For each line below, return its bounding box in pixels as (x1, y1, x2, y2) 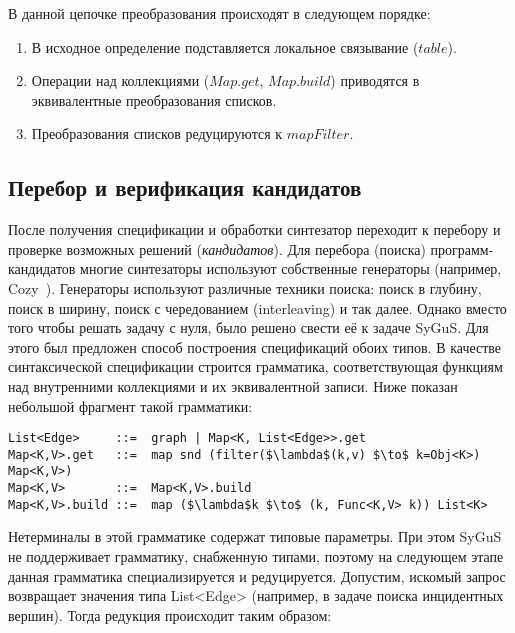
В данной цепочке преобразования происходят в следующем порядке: (8, 3, 431, 23)
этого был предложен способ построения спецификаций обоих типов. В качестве (8, 336, 502, 357)
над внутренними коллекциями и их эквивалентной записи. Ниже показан (8, 375, 458, 396)
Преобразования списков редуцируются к (31, 123, 283, 144)
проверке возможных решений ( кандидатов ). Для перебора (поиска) (8, 238, 426, 259)
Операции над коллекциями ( (31, 70, 210, 91)
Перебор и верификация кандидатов (8, 172, 362, 203)
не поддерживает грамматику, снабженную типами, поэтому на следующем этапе (8, 545, 504, 566)
